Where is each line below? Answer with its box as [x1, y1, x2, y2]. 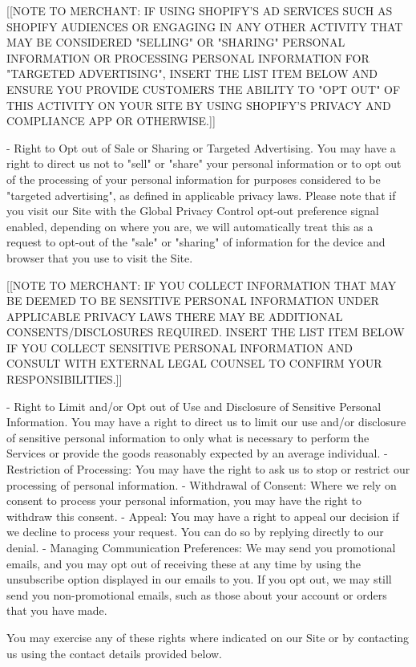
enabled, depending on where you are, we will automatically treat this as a [6, 218, 374, 234]
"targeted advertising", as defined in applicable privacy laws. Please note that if [6, 186, 396, 203]
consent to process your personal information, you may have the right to [6, 492, 362, 509]
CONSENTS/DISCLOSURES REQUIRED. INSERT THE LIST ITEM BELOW [6, 323, 405, 340]
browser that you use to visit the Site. [6, 249, 193, 266]
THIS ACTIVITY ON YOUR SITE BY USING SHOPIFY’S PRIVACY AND [6, 96, 391, 113]
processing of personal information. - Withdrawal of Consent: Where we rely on [6, 476, 397, 493]
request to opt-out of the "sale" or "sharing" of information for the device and [6, 234, 386, 250]
